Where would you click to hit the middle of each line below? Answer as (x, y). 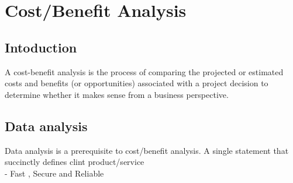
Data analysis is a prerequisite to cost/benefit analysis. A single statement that (147, 150)
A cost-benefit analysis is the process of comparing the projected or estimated (144, 71)
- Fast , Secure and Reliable (54, 173)
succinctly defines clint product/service (75, 162)
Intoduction (41, 47)
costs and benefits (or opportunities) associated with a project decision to (137, 83)
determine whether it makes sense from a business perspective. (117, 94)
